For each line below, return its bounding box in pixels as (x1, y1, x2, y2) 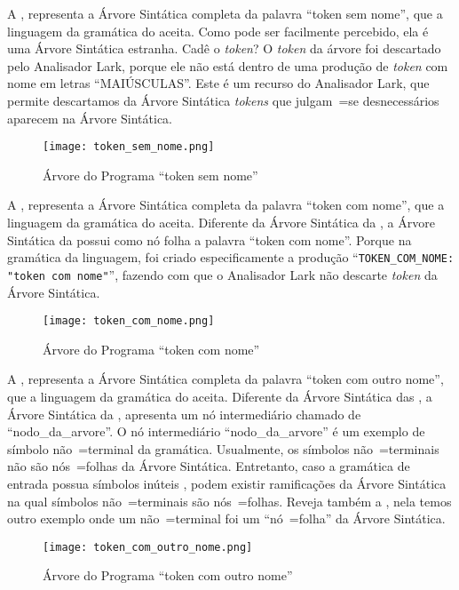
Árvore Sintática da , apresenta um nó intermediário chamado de (7, 404, 361, 423)
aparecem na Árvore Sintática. (7, 108, 173, 127)
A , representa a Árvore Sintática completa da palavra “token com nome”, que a (7, 195, 445, 214)
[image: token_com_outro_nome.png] (43, 540, 253, 554)
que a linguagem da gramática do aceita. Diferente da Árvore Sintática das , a (7, 387, 432, 405)
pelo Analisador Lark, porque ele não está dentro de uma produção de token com (7, 56, 448, 75)
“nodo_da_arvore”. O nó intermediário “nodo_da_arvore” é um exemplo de (7, 422, 425, 441)
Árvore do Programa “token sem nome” (43, 165, 258, 184)
